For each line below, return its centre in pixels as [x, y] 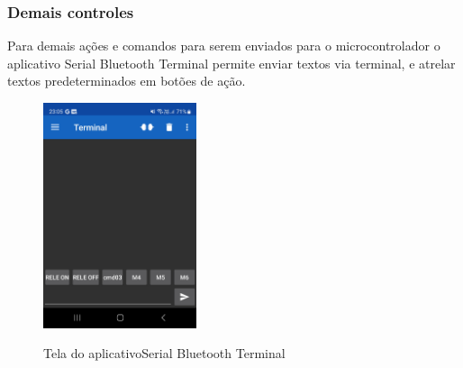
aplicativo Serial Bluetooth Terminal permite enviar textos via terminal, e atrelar [231, 63]
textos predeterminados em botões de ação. [127, 81]
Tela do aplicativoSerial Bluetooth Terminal [164, 353]
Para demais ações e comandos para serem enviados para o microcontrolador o [224, 46]
